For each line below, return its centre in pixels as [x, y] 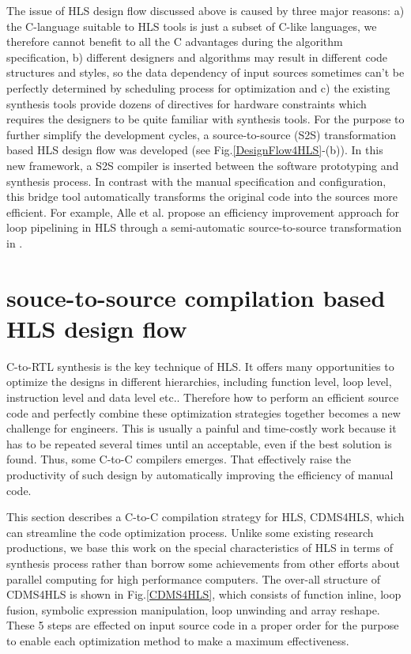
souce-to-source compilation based [196, 297]
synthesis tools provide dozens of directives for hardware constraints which [187, 103]
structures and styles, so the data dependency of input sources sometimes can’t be [205, 72]
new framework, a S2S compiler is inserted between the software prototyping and [203, 165]
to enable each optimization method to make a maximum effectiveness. [178, 640]
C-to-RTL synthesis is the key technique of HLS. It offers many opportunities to [200, 366]
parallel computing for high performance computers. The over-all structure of [193, 578]
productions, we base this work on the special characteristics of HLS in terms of [200, 548]
